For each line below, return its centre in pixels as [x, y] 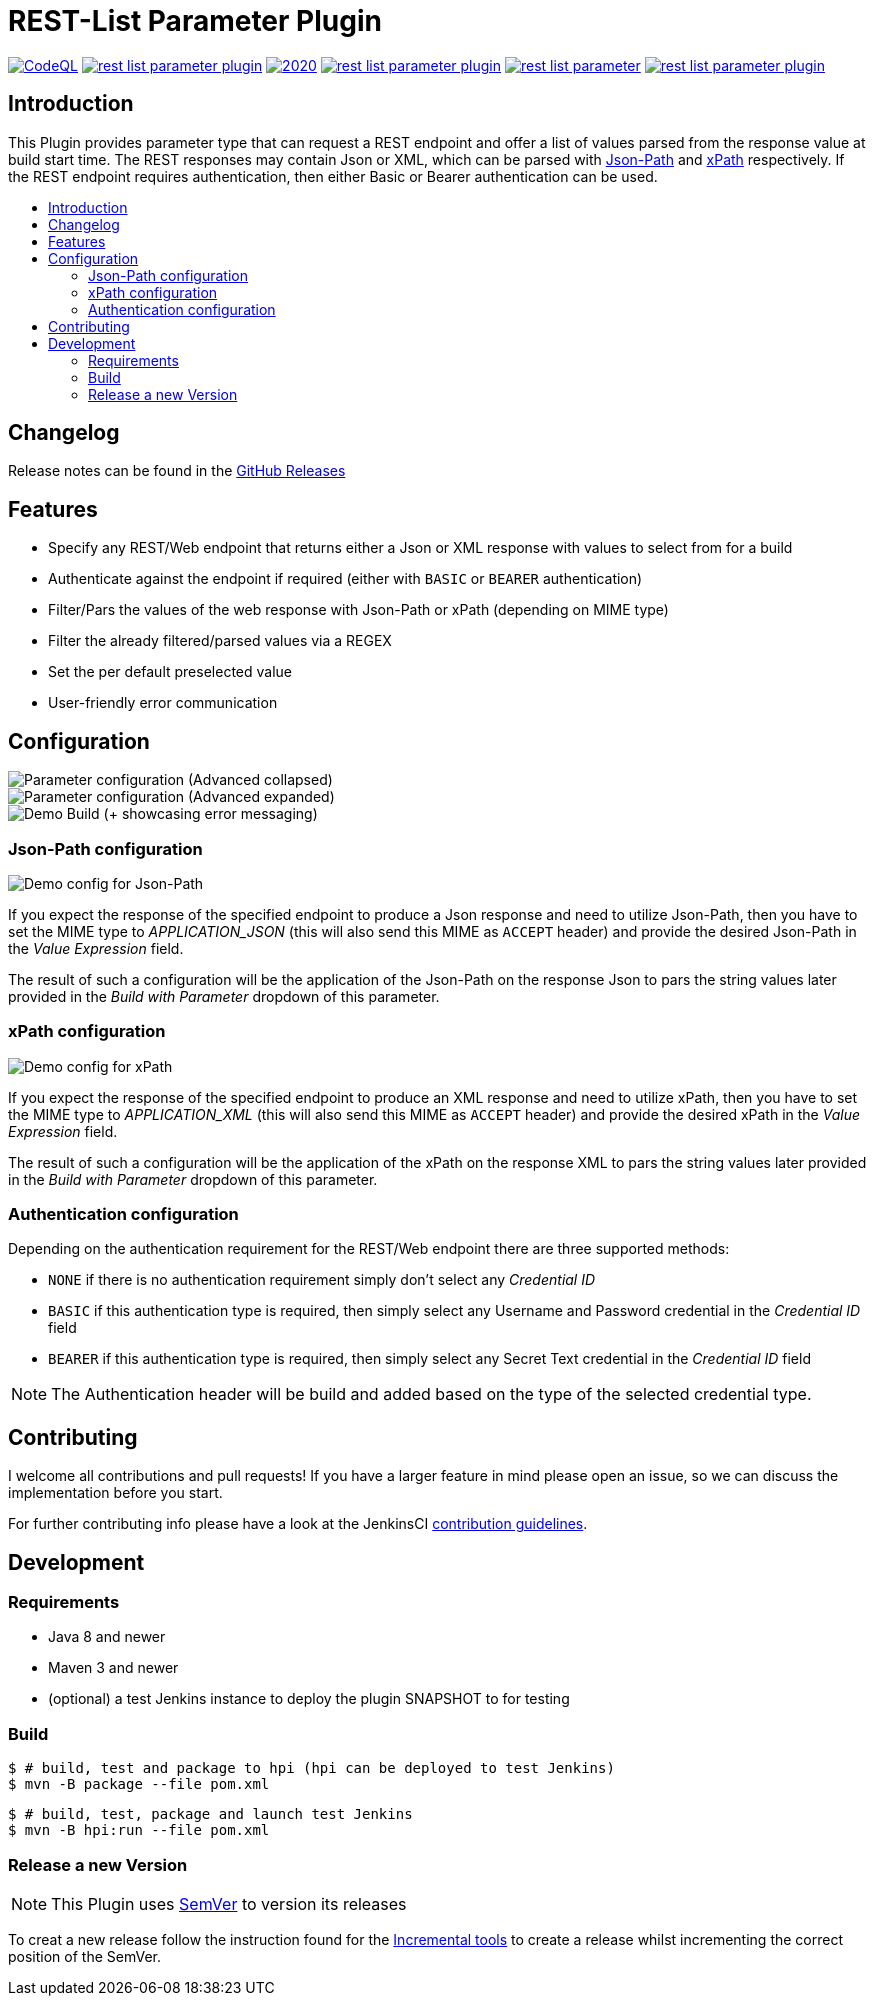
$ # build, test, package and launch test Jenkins [210, 1814]
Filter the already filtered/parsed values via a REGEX [220, 641]
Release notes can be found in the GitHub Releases [177, 471]
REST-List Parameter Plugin [195, 21]
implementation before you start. [115, 1493]
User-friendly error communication [163, 703]
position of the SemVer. [85, 1956]
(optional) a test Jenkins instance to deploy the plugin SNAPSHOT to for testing [309, 1699]
